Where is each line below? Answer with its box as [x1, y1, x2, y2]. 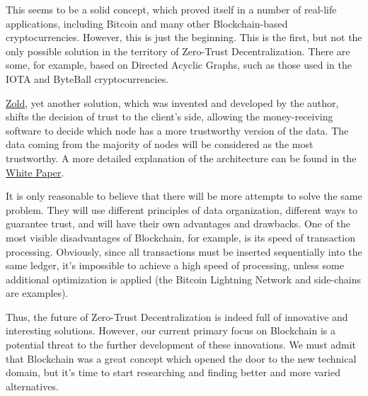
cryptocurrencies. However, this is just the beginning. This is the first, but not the [6, 30, 362, 45]
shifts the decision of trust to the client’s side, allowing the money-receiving [6, 109, 333, 124]
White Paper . [6, 164, 64, 179]
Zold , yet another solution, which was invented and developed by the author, [6, 95, 339, 110]
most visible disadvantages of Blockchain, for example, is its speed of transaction [6, 230, 355, 244]
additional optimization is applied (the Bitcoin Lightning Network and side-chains [6, 271, 361, 286]
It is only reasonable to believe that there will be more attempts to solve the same [6, 188, 362, 203]
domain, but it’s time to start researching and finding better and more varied [6, 365, 340, 380]
